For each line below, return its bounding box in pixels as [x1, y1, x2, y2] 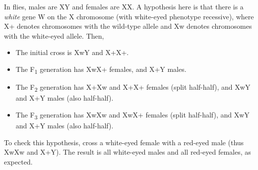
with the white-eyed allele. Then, [4, 30, 104, 41]
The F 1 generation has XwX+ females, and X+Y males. [15, 63, 187, 75]
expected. [4, 156, 33, 167]
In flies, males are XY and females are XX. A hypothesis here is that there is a [4, 1, 244, 11]
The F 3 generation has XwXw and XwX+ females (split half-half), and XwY [15, 109, 250, 121]
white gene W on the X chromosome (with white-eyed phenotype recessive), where [4, 11, 254, 21]
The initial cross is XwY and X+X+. [15, 47, 129, 57]
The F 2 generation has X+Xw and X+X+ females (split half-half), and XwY [15, 82, 251, 93]
